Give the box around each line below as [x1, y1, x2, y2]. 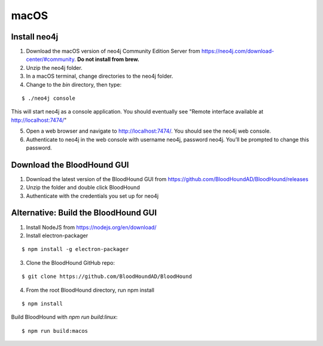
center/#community [26, 56, 75, 63]
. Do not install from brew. [74, 56, 140, 63]
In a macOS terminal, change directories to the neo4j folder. [26, 72, 173, 80]
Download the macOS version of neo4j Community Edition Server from [26, 48, 200, 55]
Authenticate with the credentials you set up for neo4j [26, 192, 159, 200]
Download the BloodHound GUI [11, 160, 129, 170]
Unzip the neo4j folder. [26, 64, 83, 71]
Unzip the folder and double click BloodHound [26, 184, 140, 191]
